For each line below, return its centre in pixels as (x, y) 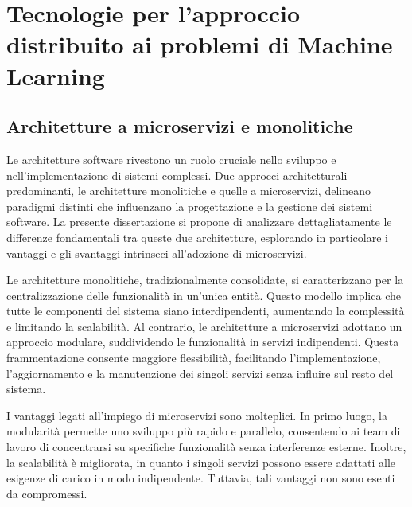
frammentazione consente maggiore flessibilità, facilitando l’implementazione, (194, 358)
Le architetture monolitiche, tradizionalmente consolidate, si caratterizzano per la (205, 280)
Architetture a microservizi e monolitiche (180, 126)
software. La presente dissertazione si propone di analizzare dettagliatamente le (199, 222)
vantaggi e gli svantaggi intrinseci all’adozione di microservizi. (157, 253)
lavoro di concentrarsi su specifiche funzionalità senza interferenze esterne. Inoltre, (206, 447)
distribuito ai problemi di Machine (200, 44)
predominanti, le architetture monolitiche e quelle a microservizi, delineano (189, 191)
